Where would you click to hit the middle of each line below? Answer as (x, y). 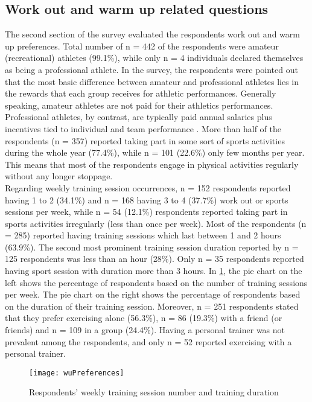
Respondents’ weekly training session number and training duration (154, 392)
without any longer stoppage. (59, 176)
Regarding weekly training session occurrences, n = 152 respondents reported (148, 187)
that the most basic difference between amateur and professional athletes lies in (152, 81)
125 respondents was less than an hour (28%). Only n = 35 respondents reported (154, 259)
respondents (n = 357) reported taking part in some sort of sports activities (145, 140)
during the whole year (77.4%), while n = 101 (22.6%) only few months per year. (155, 152)
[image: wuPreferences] (77, 373)
